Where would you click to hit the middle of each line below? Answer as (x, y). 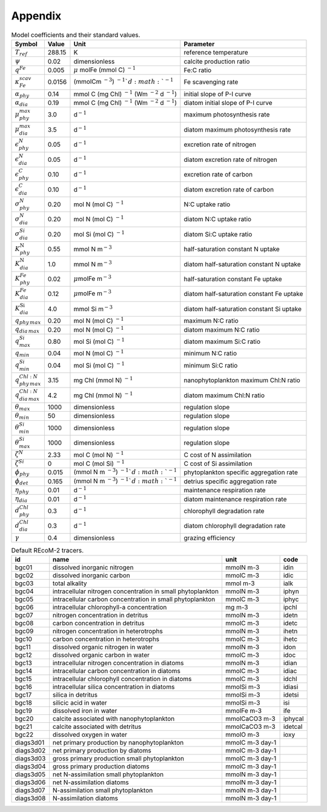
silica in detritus (75, 695)
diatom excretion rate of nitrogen (231, 159)
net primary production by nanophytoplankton (118, 743)
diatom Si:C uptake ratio (218, 234)
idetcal (293, 726)
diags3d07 (30, 790)
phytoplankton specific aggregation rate (241, 472)
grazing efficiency (210, 538)
